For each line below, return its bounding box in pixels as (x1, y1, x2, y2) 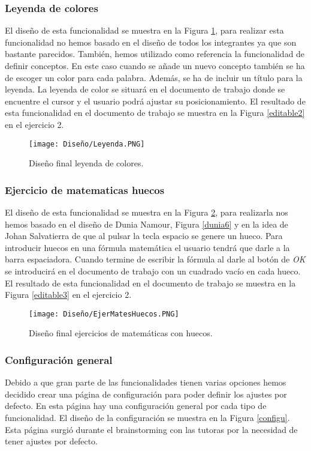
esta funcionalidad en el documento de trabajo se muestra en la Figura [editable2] (5, 106, 305, 119)
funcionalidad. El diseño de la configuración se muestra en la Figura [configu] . (5, 411, 290, 424)
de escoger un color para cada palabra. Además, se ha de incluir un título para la (5, 71, 303, 83)
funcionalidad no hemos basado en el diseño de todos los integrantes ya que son (5, 35, 297, 48)
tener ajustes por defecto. (5, 435, 98, 447)
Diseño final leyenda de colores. (29, 157, 144, 169)
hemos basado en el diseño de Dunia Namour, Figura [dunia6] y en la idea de (5, 217, 288, 230)
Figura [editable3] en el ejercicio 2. (5, 288, 132, 301)
